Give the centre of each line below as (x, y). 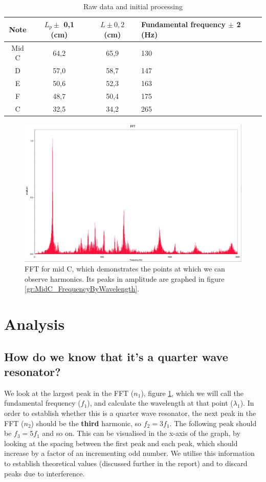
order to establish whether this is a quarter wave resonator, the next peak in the (130, 413)
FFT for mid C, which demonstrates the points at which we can (125, 269)
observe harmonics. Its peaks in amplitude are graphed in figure (125, 278)
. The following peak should (213, 423)
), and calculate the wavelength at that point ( (160, 403)
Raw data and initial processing (133, 6)
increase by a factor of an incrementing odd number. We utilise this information (129, 453)
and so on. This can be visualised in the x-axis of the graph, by (141, 433)
